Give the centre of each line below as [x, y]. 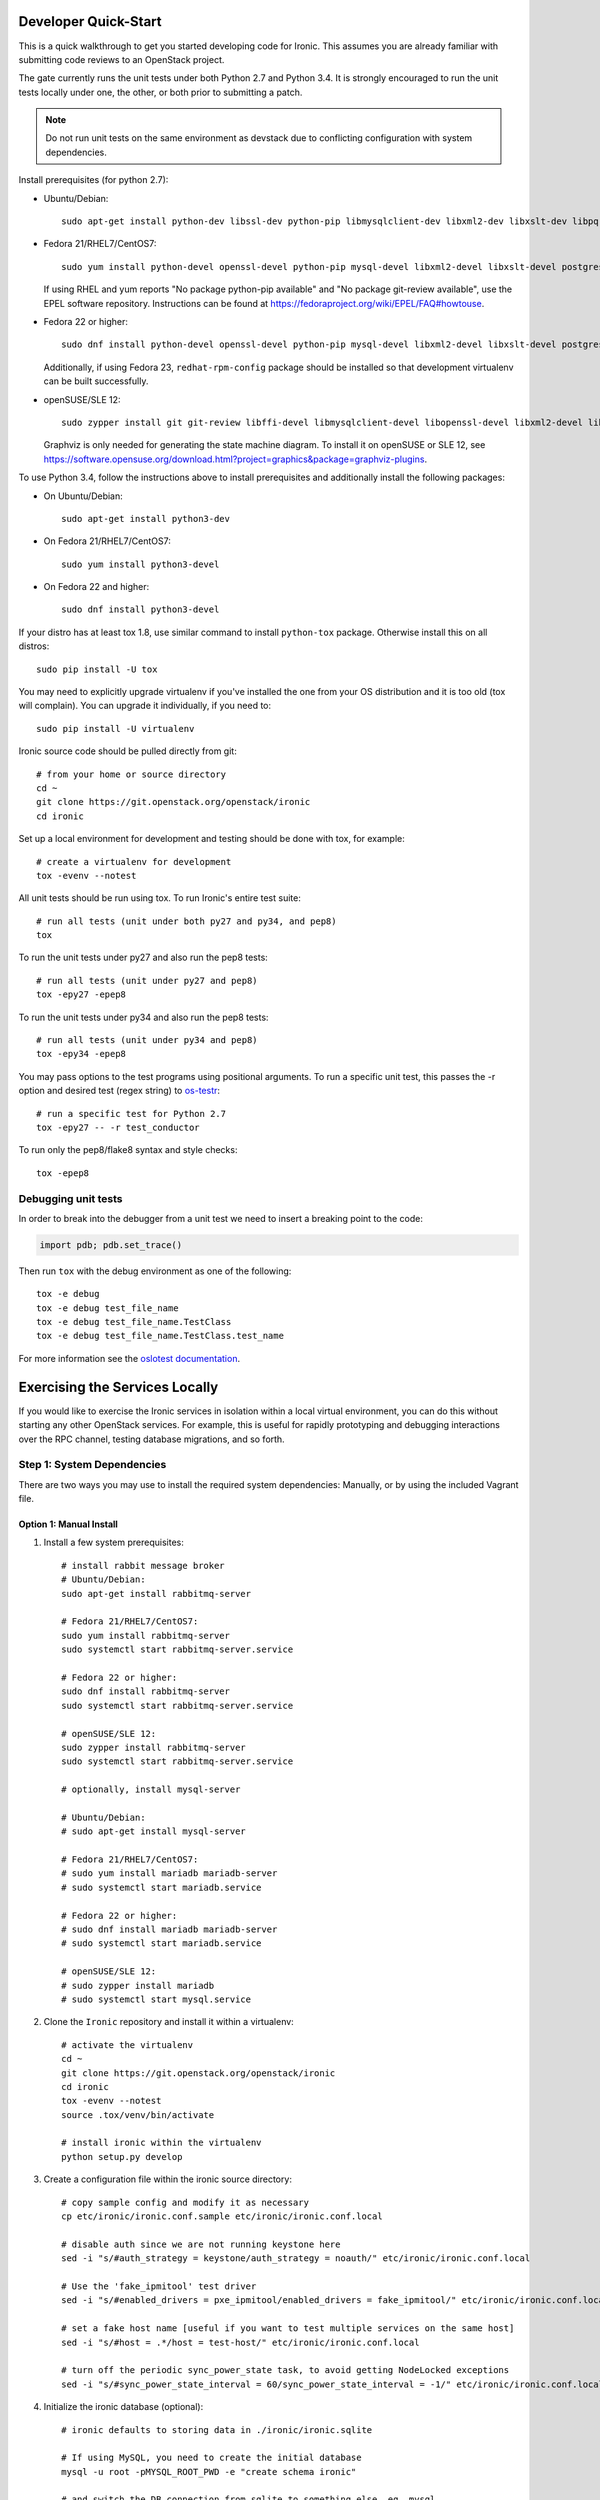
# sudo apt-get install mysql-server [154, 1831]
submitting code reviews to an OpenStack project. [121, 59]
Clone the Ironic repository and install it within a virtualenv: [168, 2022]
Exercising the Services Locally [118, 1386]
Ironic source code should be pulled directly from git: [127, 751]
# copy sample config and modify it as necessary [185, 2202]
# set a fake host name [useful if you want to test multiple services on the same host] [288, 2328]
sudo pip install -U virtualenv [115, 728]
